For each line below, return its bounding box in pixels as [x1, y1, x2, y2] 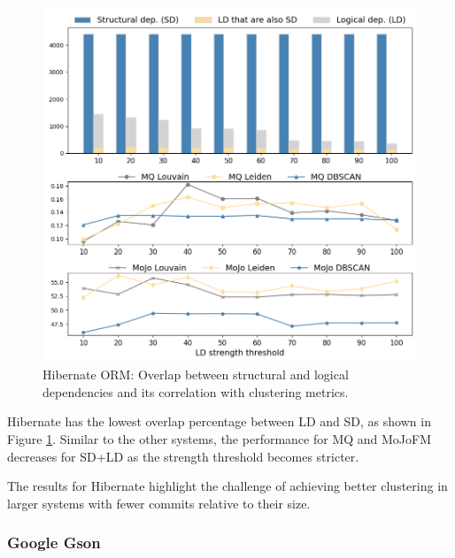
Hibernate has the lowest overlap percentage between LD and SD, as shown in [7, 412, 431, 431]
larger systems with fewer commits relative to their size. [7, 493, 311, 512]
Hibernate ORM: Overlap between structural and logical [42, 365, 349, 384]
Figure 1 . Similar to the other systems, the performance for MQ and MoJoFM [7, 430, 432, 448]
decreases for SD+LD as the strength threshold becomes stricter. [7, 447, 359, 465]
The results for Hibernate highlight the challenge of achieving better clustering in [7, 477, 448, 495]
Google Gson [7, 531, 101, 554]
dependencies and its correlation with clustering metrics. [42, 382, 349, 401]
